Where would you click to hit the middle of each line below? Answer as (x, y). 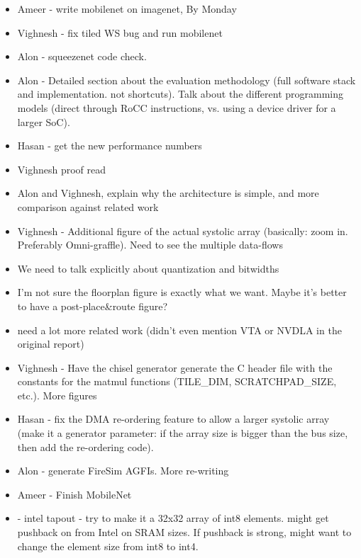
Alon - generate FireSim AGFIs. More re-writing (123, 471)
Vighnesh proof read (62, 169)
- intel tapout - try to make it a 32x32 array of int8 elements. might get (173, 518)
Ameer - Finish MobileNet (74, 494)
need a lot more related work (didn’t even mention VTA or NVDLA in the (179, 330)
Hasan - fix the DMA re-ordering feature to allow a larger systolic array (173, 419)
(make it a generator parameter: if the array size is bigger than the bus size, (183, 433)
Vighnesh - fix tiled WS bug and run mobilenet (120, 32)
